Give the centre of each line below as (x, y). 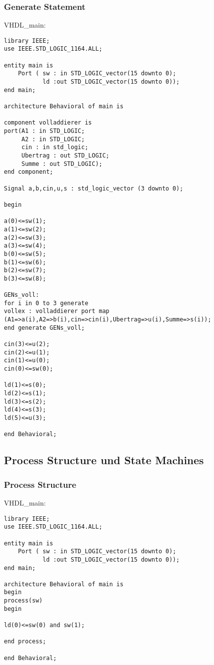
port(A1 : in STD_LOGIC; (44, 131)
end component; (29, 172)
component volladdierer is (48, 123)
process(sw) (23, 601)
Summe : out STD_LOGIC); (62, 164)
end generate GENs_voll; (44, 328)
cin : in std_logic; (55, 147)
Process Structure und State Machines (104, 460)
